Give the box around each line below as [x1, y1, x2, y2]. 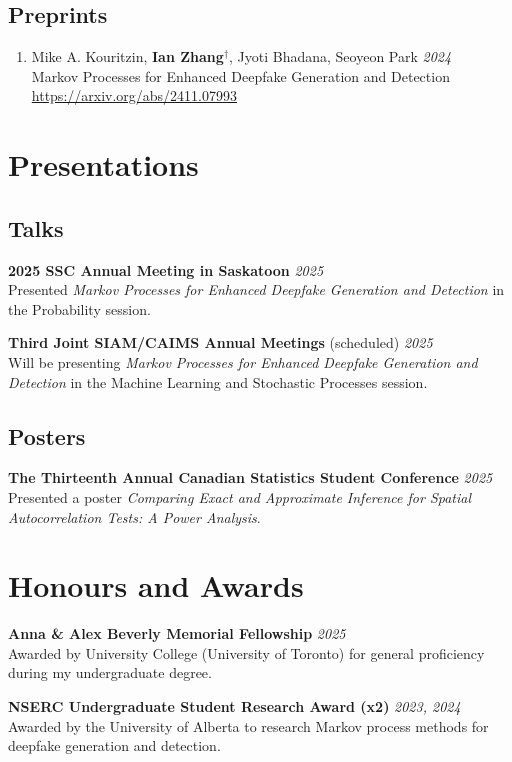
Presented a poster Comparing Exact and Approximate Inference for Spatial [8, 486, 472, 507]
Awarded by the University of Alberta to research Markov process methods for [8, 715, 489, 736]
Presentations [8, 144, 199, 185]
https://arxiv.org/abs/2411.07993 [31, 85, 238, 106]
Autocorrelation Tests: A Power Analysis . [8, 506, 261, 527]
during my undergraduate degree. [8, 662, 212, 683]
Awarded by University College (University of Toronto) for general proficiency [8, 642, 485, 663]
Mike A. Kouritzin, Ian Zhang [31, 46, 224, 67]
